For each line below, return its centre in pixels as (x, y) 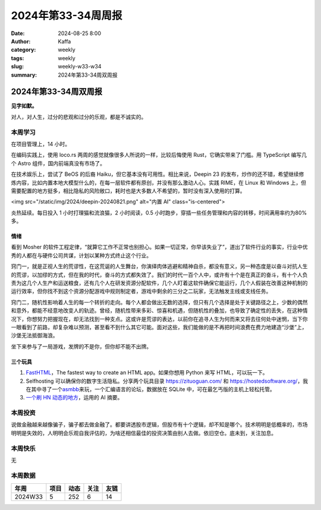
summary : (24, 75)
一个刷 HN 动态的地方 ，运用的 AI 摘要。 (74, 398)
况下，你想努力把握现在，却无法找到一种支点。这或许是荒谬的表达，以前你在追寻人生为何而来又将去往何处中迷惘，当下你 (159, 319)
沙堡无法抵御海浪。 (34, 335)
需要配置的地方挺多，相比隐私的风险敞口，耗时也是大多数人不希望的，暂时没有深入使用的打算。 (128, 191)
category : (23, 50)
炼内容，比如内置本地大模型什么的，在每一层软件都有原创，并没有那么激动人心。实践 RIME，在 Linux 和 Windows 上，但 (159, 182)
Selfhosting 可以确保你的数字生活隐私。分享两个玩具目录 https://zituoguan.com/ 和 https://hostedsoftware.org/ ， (164, 381)
